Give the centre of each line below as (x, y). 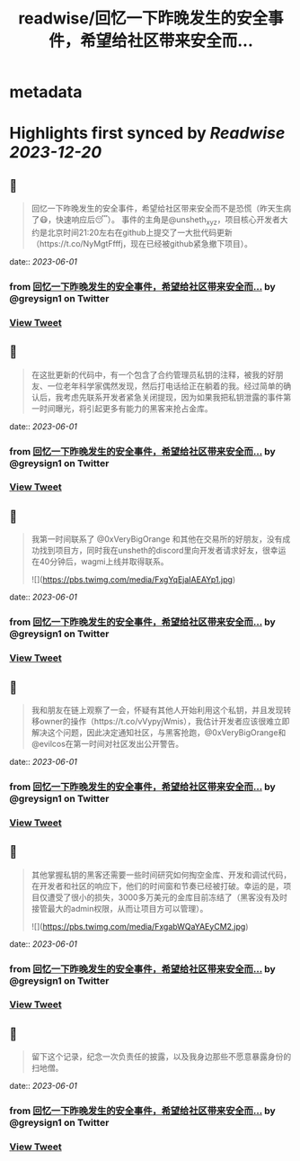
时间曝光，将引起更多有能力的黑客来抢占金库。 (126, 408)
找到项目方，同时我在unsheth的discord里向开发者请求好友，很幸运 (163, 551)
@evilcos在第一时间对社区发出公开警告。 (107, 743)
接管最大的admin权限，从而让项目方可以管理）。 (119, 908)
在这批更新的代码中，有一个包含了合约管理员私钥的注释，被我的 (149, 374)
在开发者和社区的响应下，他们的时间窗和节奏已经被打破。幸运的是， (157, 886)
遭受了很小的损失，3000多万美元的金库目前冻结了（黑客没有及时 (167, 897)
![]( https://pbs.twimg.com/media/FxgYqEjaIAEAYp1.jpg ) (133, 580)
